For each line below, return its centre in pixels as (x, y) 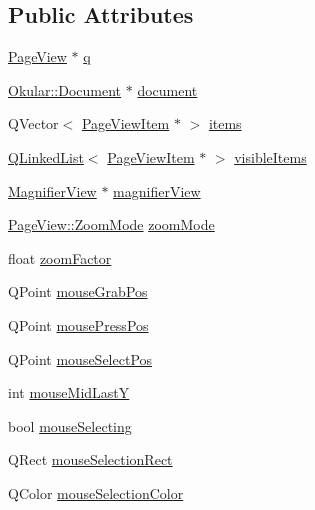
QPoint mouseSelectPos (80, 358)
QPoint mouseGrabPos (78, 291)
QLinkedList (46, 156)
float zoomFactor (60, 257)
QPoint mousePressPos (78, 324)
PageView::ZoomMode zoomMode (111, 224)
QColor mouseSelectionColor (96, 492)
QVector (33, 123)
